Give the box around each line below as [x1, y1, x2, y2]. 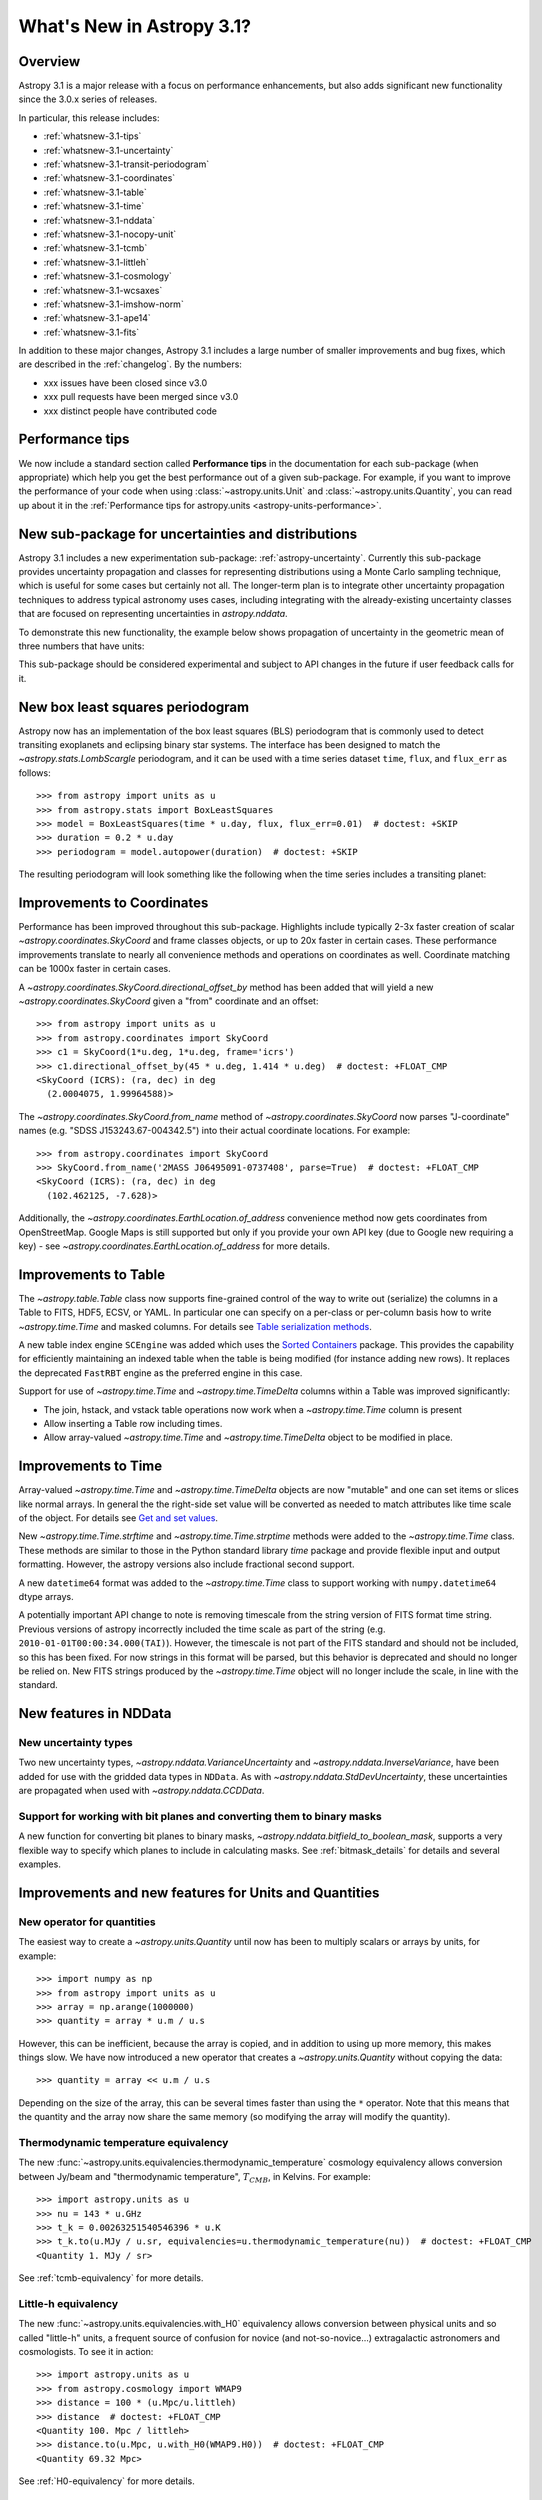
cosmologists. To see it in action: [18, 2346, 154, 2358]
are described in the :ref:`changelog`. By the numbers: [18, 358, 242, 370]
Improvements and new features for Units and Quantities [18, 1884, 380, 1901]
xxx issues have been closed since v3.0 [43, 376, 208, 389]
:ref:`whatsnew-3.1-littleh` [43, 256, 149, 268]
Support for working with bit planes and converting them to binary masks [18, 1810, 382, 1824]
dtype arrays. [18, 1590, 74, 1602]
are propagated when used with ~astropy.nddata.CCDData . [18, 1785, 265, 1797]
